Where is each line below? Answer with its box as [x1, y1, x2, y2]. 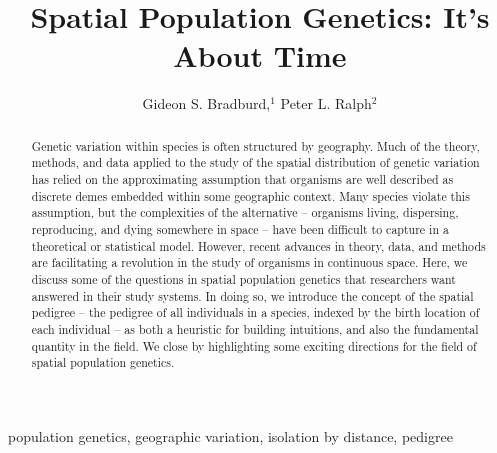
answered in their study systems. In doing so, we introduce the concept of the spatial [31, 287, 474, 304]
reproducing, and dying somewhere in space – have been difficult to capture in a [31, 220, 449, 237]
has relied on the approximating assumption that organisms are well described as [31, 171, 454, 188]
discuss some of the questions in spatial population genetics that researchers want [31, 270, 456, 287]
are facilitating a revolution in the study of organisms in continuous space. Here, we [31, 254, 468, 271]
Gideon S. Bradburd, [142, 93, 271, 114]
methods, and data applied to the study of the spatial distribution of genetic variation [31, 154, 480, 171]
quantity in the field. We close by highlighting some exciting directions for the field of [31, 337, 477, 354]
